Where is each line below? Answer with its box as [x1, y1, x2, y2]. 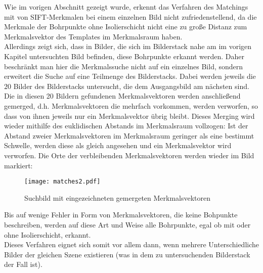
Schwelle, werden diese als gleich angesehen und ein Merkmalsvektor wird [4, 140, 232, 151]
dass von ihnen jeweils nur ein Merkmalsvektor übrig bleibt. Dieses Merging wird [4, 110, 255, 121]
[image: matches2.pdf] [24, 178, 101, 186]
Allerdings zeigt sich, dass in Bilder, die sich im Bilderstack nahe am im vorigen [4, 41, 252, 52]
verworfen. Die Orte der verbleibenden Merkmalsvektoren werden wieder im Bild [4, 150, 254, 160]
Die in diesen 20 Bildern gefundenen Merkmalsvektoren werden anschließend [4, 90, 241, 101]
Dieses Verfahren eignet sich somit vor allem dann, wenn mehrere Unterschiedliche [4, 239, 259, 250]
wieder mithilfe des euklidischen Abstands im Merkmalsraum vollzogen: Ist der [4, 120, 248, 131]
